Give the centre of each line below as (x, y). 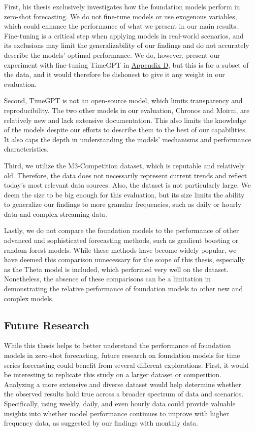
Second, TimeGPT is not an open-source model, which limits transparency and (123, 100)
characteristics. (26, 149)
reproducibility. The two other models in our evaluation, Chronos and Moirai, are (127, 110)
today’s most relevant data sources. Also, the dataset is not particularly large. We (127, 185)
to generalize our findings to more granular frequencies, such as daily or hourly (123, 204)
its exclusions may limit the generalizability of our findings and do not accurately (127, 45)
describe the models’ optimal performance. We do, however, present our (112, 55)
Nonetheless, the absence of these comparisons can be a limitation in (108, 279)
